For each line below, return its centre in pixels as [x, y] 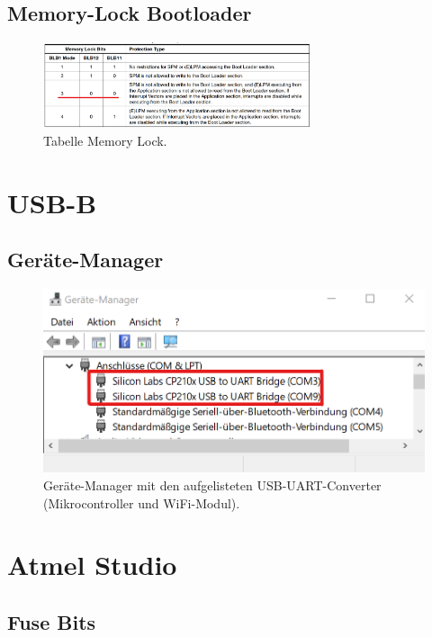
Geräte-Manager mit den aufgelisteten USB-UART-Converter [212, 484]
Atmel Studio [92, 565]
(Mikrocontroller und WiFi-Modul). [142, 502]
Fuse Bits [52, 621]
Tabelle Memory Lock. [105, 140]
